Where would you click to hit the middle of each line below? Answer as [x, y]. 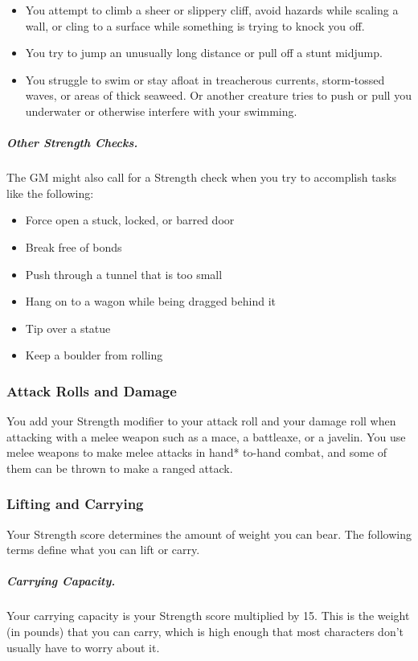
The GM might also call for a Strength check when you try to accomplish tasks [202, 177]
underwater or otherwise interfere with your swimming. [161, 111]
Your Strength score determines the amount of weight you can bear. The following [209, 534]
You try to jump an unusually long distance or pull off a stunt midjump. [204, 53]
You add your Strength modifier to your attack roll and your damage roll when [201, 421]
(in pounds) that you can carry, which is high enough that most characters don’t [205, 632]
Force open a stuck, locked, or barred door [130, 220]
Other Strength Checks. [72, 143]
